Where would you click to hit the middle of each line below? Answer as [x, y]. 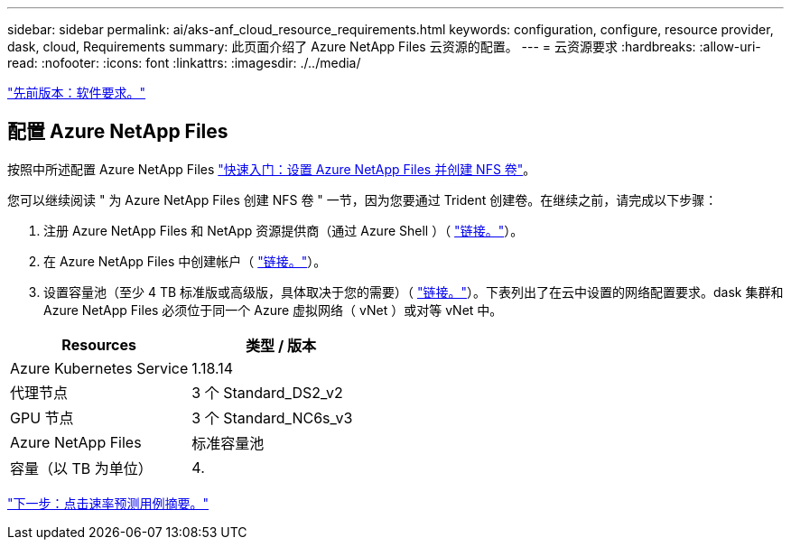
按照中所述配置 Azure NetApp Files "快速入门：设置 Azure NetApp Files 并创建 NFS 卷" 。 [272, 169]
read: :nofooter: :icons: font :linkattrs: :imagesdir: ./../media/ [184, 63]
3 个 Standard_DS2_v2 [267, 392]
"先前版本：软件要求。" [77, 93]
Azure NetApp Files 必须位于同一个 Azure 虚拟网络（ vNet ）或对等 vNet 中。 [273, 310]
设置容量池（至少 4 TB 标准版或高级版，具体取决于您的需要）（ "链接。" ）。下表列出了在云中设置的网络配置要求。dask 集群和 [414, 292]
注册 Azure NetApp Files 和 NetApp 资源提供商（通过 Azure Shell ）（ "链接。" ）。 [284, 230]
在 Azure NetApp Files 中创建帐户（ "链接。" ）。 [185, 261]
